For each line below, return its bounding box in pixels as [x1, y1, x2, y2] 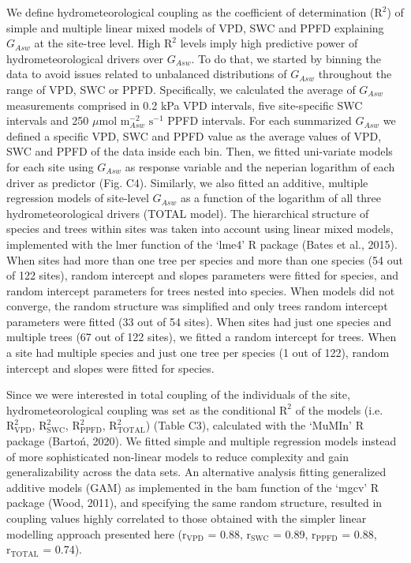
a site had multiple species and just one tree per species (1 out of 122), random [6, 344, 390, 361]
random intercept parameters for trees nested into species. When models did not [6, 282, 395, 298]
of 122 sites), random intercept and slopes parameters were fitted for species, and [6, 267, 398, 283]
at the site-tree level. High [34, 35, 161, 51]
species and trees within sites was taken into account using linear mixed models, [6, 220, 394, 237]
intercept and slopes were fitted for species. [6, 359, 215, 376]
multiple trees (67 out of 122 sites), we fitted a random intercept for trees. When [6, 328, 397, 345]
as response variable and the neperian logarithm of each [125, 158, 395, 175]
